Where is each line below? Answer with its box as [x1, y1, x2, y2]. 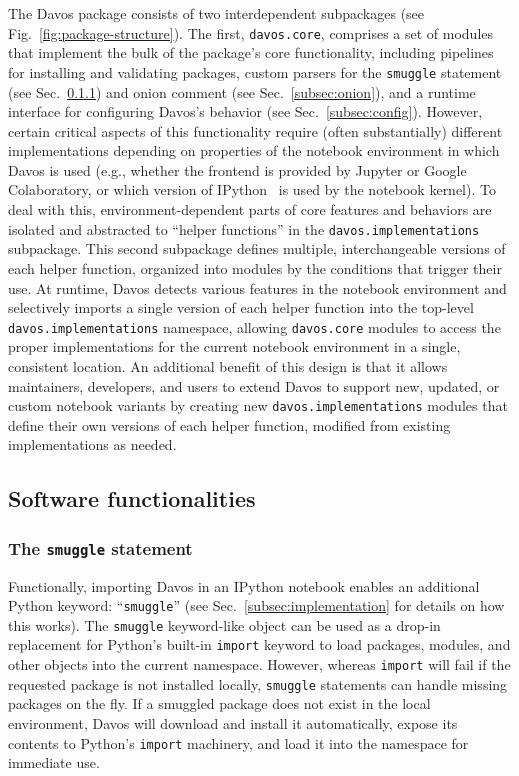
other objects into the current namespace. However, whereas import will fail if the [8, 654, 511, 675]
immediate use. [8, 752, 100, 773]
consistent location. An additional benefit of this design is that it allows [8, 355, 448, 376]
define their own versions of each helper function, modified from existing [8, 414, 451, 435]
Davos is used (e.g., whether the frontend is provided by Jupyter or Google [8, 159, 467, 180]
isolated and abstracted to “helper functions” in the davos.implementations [8, 218, 480, 239]
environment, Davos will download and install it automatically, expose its [8, 713, 458, 733]
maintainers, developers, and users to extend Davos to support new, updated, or [8, 375, 500, 396]
